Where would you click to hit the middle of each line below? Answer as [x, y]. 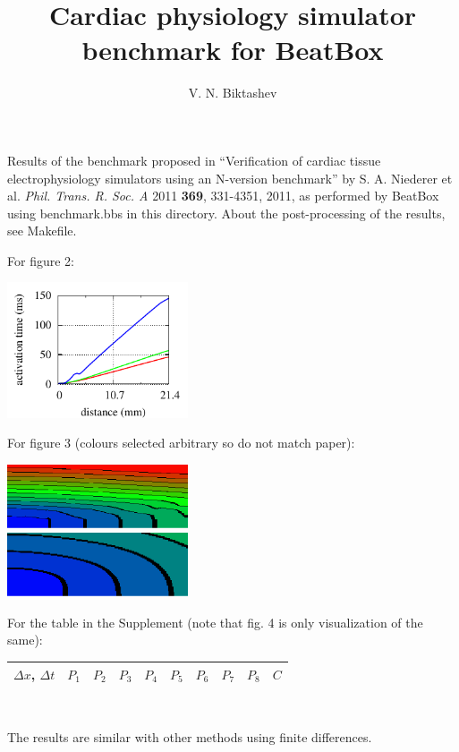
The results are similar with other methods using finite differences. [190, 737]
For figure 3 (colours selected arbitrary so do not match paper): [181, 443]
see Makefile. [42, 231]
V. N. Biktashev [233, 93]
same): [25, 640]
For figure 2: [41, 260]
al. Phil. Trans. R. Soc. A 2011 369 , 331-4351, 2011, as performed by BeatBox [223, 196]
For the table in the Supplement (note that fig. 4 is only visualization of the [215, 622]
